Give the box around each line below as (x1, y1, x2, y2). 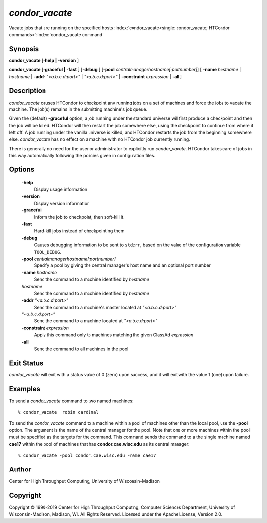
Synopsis (9, 45, 39, 53)
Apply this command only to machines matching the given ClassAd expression (34, 332, 194, 338)
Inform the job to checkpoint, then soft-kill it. (34, 214, 125, 220)
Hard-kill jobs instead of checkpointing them (34, 228, 125, 234)
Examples (9, 384, 41, 393)
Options (9, 165, 35, 174)
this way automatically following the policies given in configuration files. (9, 153, 156, 158)
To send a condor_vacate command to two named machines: (9, 398, 133, 404)
